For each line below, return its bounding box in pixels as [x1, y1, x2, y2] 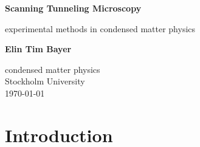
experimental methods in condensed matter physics [5, 22, 196, 35]
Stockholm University [5, 75, 85, 87]
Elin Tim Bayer [5, 43, 72, 55]
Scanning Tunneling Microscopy [5, 2, 142, 14]
